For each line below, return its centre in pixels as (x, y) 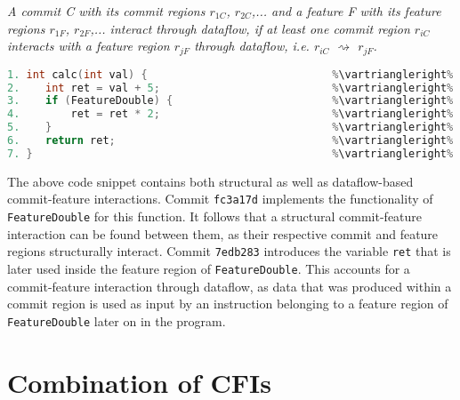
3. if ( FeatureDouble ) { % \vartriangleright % (230, 101)
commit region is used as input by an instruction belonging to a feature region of (228, 304)
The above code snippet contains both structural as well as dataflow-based (210, 181)
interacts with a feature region (89, 46)
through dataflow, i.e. (252, 46)
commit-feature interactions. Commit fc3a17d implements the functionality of (220, 199)
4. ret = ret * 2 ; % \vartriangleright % (230, 114)
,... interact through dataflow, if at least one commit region (250, 28)
